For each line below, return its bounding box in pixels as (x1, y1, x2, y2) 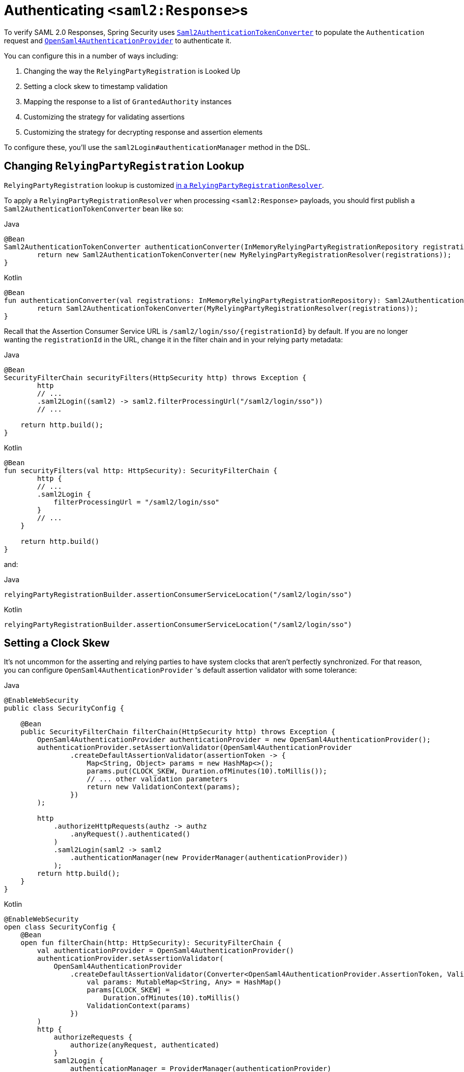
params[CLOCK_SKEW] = (87, 986, 170, 994)
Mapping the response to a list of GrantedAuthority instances (24, 97, 232, 106)
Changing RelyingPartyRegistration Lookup (4, 160, 244, 173)
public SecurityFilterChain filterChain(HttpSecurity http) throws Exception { (20, 728, 336, 736)
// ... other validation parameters (87, 775, 228, 783)
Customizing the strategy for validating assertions (24, 112, 185, 121)
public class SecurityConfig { (4, 704, 124, 713)
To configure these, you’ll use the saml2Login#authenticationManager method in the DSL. (4, 143, 311, 151)
